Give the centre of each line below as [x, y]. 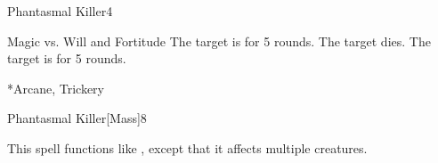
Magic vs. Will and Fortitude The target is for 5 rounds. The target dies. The [219, 41]
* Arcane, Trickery [56, 88]
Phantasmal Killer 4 [60, 11]
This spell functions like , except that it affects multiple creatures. [187, 147]
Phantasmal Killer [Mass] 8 [77, 118]
